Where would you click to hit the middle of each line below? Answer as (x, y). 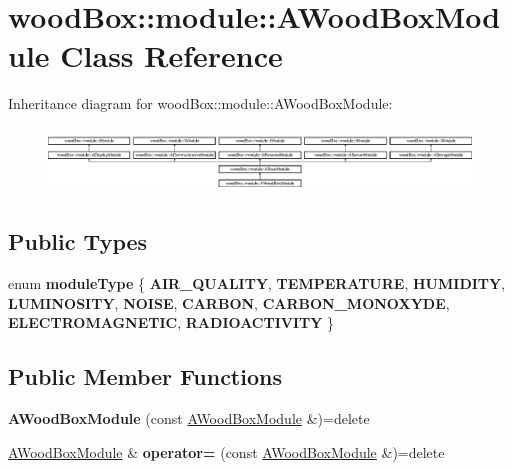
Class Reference (171, 55)
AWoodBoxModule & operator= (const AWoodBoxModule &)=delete (226, 451)
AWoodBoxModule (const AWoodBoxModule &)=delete (189, 418)
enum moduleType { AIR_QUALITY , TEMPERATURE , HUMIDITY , (257, 283)
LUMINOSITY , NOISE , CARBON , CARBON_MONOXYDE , (229, 302)
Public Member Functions (145, 376)
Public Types (78, 241)
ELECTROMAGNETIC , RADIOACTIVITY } (171, 322)
